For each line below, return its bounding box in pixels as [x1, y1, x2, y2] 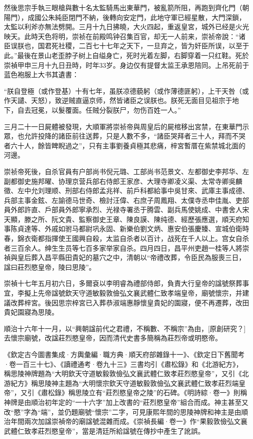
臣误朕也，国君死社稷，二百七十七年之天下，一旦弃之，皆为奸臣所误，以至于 [4, 40, 249, 51]
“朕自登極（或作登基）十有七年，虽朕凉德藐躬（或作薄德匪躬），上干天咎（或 [4, 85, 249, 96]
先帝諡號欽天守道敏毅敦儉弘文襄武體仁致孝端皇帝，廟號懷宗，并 [37, 288, 242, 298]
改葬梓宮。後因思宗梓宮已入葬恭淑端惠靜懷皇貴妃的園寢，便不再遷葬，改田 [10, 297, 249, 307]
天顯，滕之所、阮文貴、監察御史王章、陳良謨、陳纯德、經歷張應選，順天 [4, 214, 235, 224]
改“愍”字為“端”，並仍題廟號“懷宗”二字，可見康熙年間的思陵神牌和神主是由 [4, 406, 241, 417]
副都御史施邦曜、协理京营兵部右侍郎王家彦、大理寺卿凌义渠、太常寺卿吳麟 [4, 176, 242, 186]
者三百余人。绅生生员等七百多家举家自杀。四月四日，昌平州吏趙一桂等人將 [4, 242, 242, 253]
